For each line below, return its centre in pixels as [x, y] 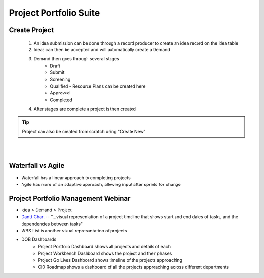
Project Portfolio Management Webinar [70, 198]
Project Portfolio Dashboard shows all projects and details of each [104, 246]
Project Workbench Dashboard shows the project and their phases [105, 253]
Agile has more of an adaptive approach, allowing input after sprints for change [101, 184]
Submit [57, 72]
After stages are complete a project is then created [85, 109]
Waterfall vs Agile [37, 166]
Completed [61, 100]
